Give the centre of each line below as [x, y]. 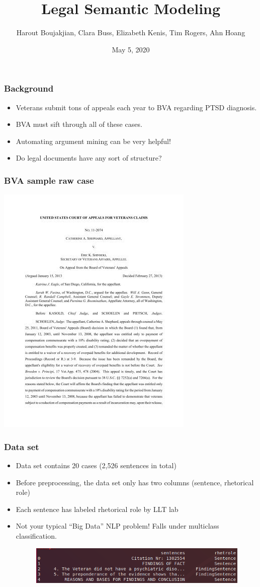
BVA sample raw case [49, 180]
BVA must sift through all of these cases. [79, 124]
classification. [36, 535]
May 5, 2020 [131, 49]
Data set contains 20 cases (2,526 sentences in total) [96, 465]
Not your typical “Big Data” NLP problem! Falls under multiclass [117, 526]
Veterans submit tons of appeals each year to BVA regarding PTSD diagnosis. [136, 107]
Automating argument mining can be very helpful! [93, 141]
